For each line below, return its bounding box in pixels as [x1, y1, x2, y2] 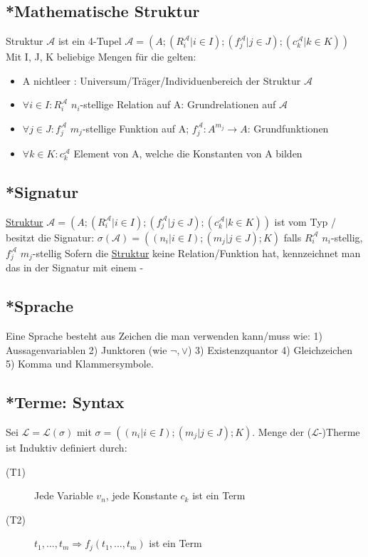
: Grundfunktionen [247, 120, 329, 135]
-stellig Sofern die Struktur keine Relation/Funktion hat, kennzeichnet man [32, 245, 361, 260]
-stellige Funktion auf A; [82, 120, 189, 135]
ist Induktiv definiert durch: [6, 440, 127, 455]
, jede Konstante [105, 488, 177, 503]
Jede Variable [34, 488, 93, 503]
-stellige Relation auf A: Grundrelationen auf [80, 97, 276, 112]
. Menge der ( [252, 425, 312, 439]
